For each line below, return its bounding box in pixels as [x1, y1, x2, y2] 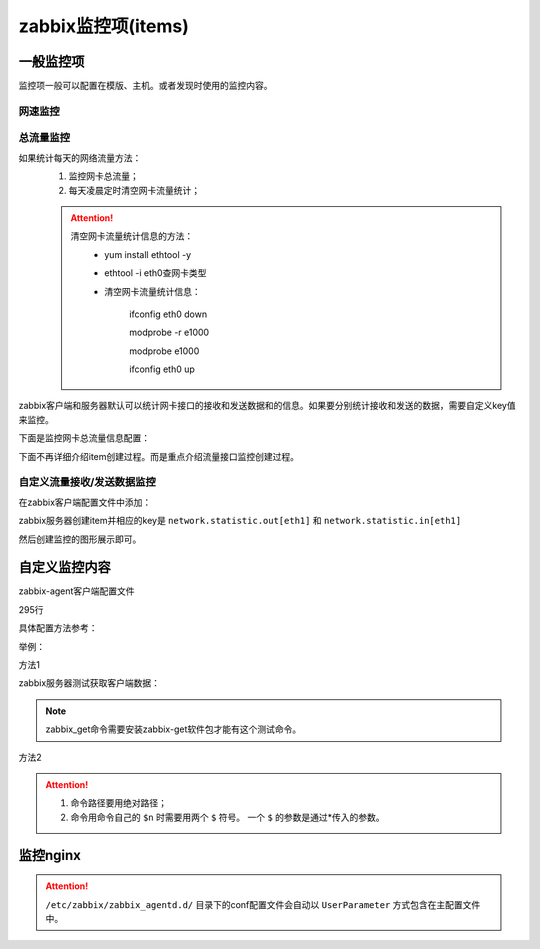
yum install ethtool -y [104, 248, 192, 260]
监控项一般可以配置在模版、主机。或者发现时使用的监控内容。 [18, 80, 273, 92]
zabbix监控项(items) [18, 15, 190, 37]
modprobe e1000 [129, 345, 200, 357]
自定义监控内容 [18, 559, 111, 576]
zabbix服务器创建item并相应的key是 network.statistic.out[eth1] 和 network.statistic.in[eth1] [18, 515, 462, 527]
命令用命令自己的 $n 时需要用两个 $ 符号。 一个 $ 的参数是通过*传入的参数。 [70, 811, 385, 823]
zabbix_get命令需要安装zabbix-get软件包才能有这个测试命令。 [45, 723, 302, 735]
